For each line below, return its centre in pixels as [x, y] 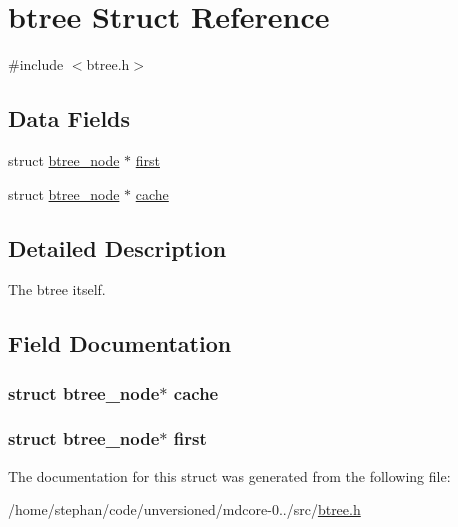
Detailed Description [117, 247]
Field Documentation [120, 343]
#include [36, 64]
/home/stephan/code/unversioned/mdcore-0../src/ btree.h [184, 509]
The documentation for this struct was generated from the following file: [229, 475]
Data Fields [69, 118]
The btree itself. [57, 289]
